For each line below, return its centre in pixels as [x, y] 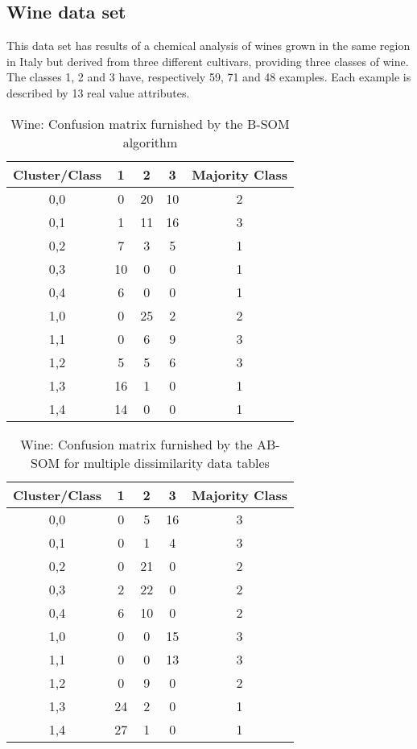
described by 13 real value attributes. [98, 92]
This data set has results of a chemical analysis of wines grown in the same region [208, 46]
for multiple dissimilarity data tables [167, 462]
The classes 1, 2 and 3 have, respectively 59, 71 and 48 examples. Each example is [209, 77]
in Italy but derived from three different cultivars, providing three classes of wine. [208, 61]
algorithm [150, 142]
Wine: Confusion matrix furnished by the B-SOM [150, 123]
